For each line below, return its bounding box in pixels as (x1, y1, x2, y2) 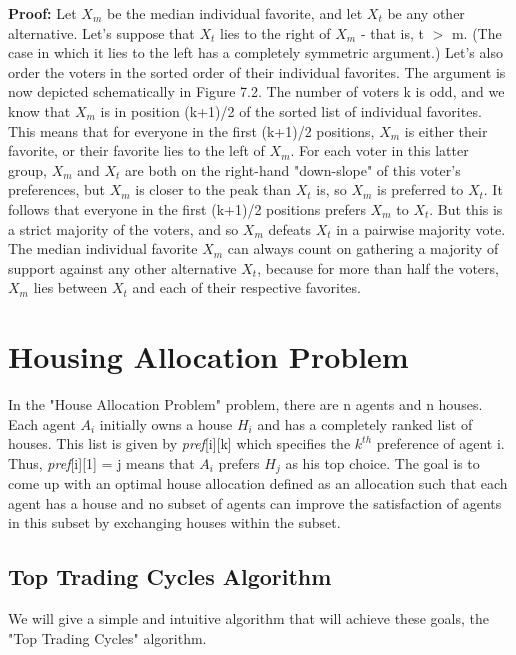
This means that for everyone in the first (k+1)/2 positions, (8, 120, 375, 141)
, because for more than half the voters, (257, 257, 499, 278)
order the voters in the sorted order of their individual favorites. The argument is (8, 61, 506, 82)
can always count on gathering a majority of (227, 238, 499, 259)
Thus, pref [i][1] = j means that (8, 452, 195, 473)
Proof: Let (8, 3, 77, 23)
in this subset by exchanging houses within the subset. (8, 512, 341, 533)
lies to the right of (220, 22, 331, 43)
